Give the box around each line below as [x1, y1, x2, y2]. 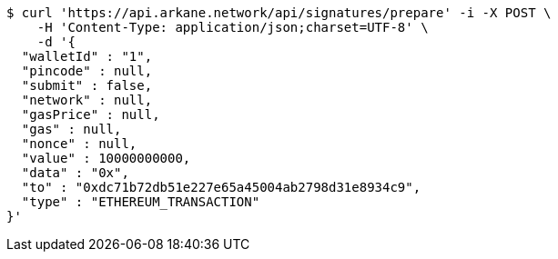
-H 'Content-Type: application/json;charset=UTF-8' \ [36, 20, 429, 35]
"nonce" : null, [21, 136, 137, 151]
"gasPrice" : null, [21, 107, 160, 122]
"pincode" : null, [21, 64, 153, 78]
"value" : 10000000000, [21, 151, 191, 165]
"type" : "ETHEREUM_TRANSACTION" [21, 194, 260, 209]
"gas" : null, [21, 122, 122, 136]
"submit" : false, [21, 78, 153, 93]
